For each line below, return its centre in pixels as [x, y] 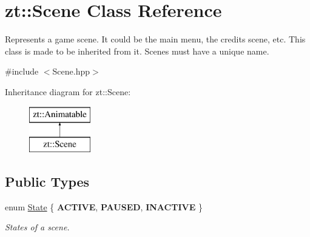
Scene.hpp [71, 71]
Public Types [47, 182]
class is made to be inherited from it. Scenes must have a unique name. [137, 51]
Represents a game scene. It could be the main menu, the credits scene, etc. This [155, 39]
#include [22, 71]
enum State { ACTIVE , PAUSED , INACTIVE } [104, 206]
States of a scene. [37, 227]
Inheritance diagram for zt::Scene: [68, 91]
